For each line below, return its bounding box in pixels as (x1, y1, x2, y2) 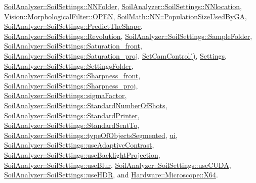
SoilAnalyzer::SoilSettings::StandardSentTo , (4, 120, 140, 130)
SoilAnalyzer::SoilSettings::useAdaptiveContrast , (4, 140, 154, 150)
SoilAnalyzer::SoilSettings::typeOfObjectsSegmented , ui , (4, 129, 178, 140)
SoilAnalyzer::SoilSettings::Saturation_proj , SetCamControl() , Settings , (4, 50, 227, 61)
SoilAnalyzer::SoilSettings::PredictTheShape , (4, 21, 143, 31)
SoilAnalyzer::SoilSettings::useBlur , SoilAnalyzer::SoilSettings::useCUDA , (4, 159, 231, 170)
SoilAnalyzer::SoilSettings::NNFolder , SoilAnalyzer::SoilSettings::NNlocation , (4, 1, 242, 11)
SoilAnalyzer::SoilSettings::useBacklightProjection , (4, 149, 160, 160)
